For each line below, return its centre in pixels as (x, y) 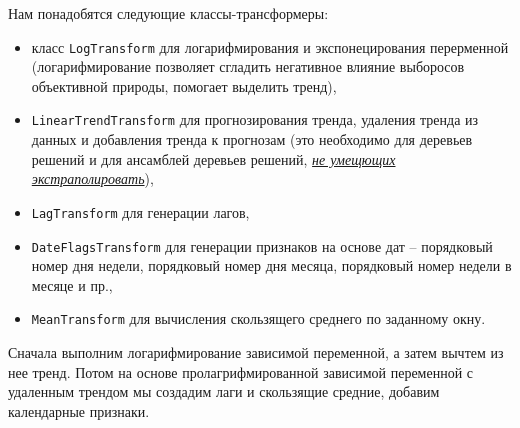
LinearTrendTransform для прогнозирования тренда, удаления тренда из (255, 119)
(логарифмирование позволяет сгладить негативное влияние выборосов (248, 66)
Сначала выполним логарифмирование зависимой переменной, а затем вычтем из (256, 352)
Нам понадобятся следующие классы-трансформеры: (168, 13)
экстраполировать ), (92, 178)
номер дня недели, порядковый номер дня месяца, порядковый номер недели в (271, 265)
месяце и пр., (72, 284)
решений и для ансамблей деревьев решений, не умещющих (213, 158)
